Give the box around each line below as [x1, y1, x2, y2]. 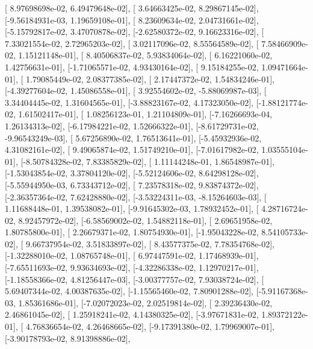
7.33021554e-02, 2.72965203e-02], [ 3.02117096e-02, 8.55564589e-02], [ [5, 37, 259, 49]
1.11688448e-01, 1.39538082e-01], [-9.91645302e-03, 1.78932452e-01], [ [5, 202, 259, 215]
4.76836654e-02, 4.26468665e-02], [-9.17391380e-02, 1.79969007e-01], [25, 320, 274, 333]
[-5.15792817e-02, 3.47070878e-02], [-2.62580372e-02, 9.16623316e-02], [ [5, 25, 264, 38]
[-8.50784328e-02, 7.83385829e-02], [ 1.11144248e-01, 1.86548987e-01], [20, 155, 274, 167]
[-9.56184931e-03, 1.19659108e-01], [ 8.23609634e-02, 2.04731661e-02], [5, 13, 259, 26]
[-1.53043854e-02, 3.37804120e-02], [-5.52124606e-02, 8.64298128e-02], [5, 167, 259, 179]
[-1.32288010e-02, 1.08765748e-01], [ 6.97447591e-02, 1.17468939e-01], [5, 249, 259, 262]
